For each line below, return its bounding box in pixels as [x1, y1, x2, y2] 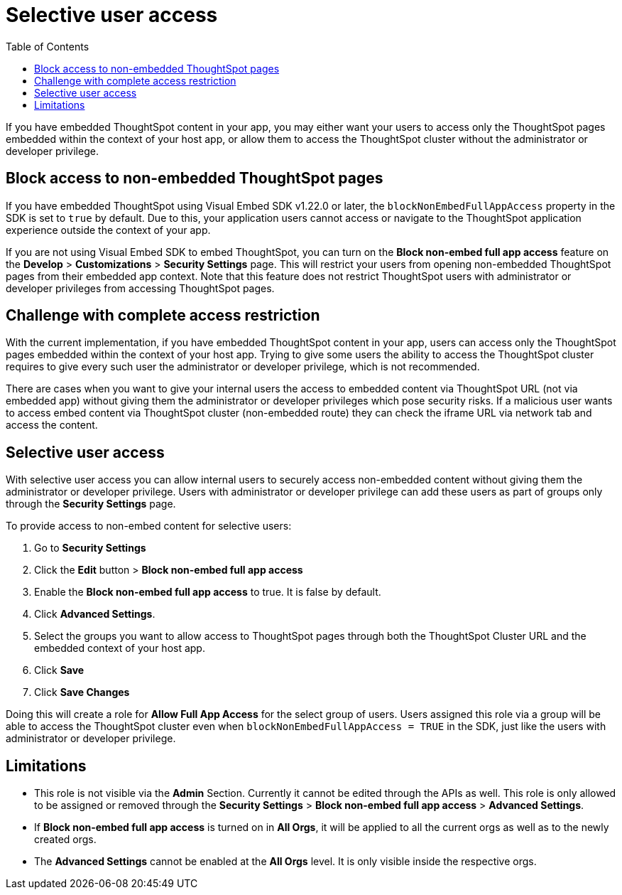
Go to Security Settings [34, 542, 146, 554]
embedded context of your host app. [34, 642, 205, 655]
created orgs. [34, 833, 97, 846]
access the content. [6, 419, 98, 432]
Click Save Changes [34, 686, 130, 699]
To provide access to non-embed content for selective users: [6, 520, 292, 532]
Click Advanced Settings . [34, 608, 155, 621]
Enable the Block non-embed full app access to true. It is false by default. [34, 586, 381, 599]
